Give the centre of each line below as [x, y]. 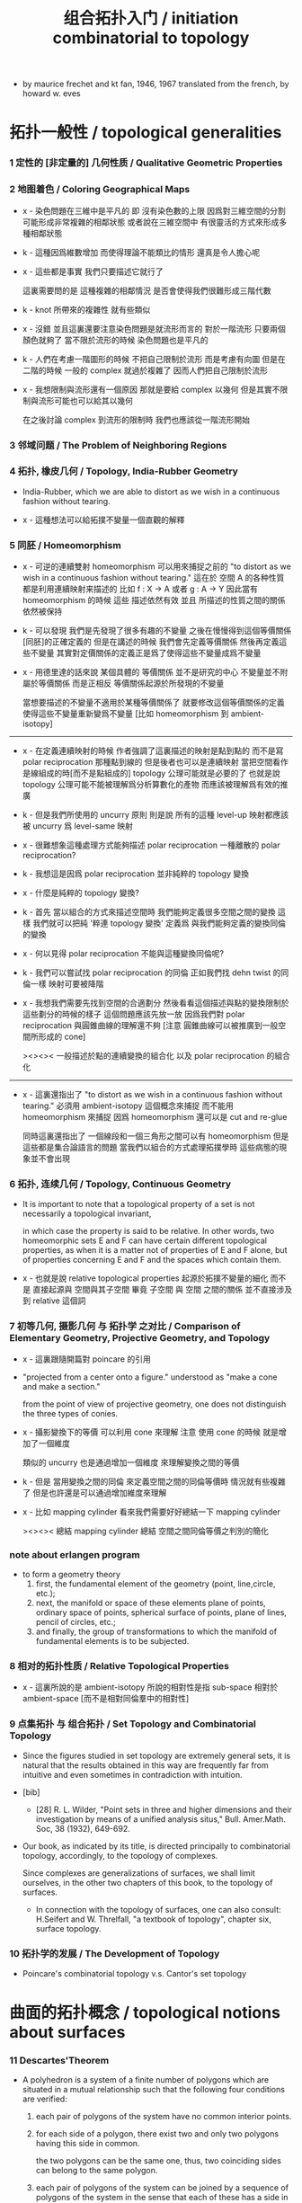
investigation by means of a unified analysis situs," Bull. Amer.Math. [160, 1819]
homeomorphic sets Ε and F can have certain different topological [145, 1240]
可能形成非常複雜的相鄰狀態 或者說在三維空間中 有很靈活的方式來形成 [151, 222]
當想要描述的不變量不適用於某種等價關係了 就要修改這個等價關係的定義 [153, 703]
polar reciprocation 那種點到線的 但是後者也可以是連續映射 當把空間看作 [155, 762]
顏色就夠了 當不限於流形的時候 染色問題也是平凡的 [115, 340]
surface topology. [68, 1928]
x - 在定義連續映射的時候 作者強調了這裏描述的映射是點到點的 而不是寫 [153, 751]
